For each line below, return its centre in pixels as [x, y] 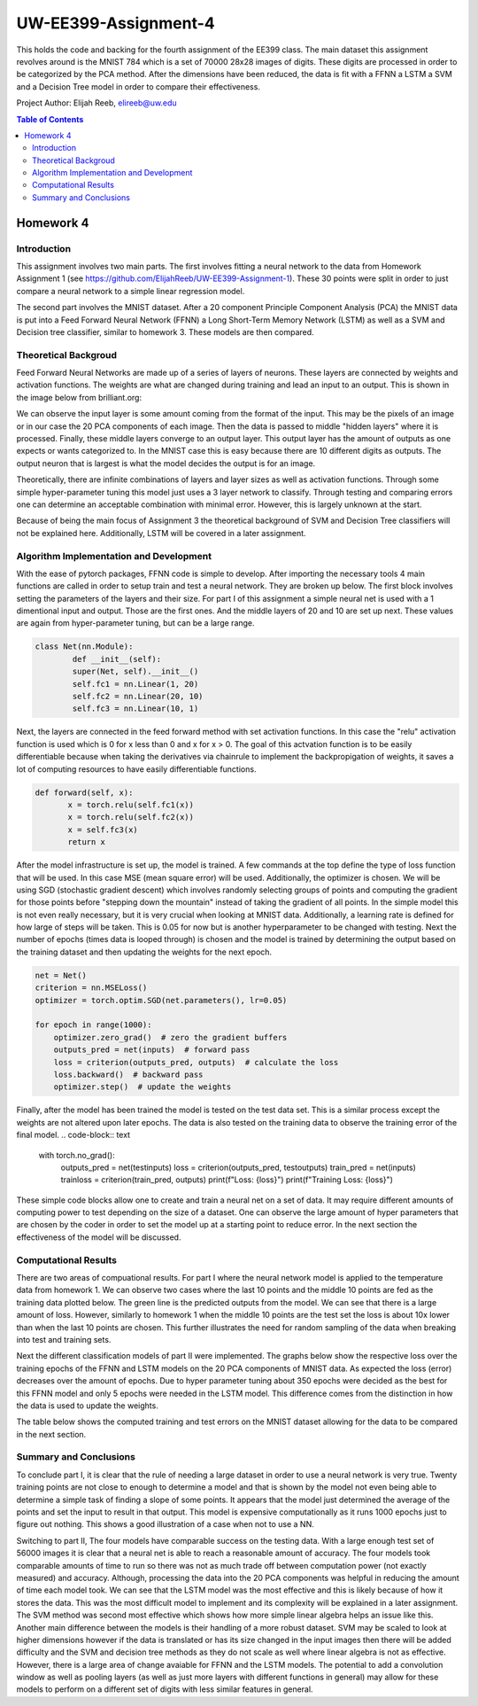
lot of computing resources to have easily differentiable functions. [136, 769]
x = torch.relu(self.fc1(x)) [131, 805]
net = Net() [61, 975]
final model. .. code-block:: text [73, 1135]
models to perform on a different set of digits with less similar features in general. [165, 1689]
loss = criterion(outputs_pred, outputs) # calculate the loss [196, 1062]
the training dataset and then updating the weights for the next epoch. [144, 952]
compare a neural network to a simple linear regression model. [131, 291]
